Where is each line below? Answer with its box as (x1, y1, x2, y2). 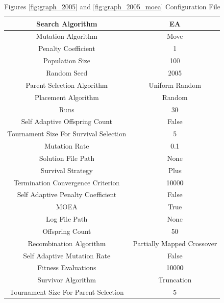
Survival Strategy (40, 165, 93, 175)
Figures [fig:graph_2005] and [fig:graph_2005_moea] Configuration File (4, 1, 221, 11)
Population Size (43, 55, 90, 66)
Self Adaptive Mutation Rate (23, 250, 110, 260)
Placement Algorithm (34, 92, 99, 102)
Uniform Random (149, 79, 201, 90)
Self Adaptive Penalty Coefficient (17, 189, 117, 200)
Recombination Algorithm (27, 238, 106, 248)
